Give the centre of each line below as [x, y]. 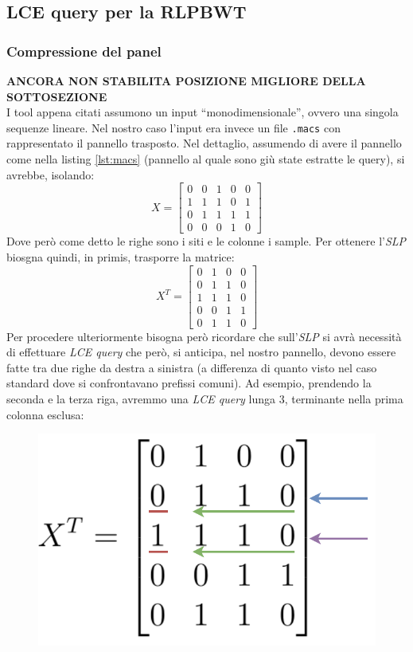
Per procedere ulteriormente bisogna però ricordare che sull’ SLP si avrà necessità [204, 336]
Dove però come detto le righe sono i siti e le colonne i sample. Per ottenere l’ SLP [206, 241]
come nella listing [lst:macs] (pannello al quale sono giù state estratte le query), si [206, 159]
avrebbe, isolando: [51, 174]
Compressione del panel [84, 51]
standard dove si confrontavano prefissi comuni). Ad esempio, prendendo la [189, 383]
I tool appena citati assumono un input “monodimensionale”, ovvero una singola [203, 112]
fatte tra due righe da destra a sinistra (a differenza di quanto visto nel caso [192, 367]
